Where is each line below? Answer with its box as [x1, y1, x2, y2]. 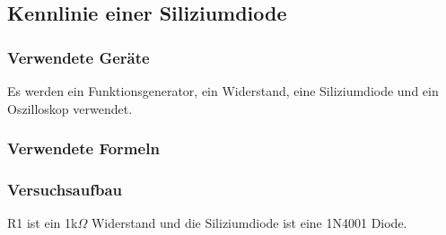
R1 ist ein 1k [7, 213, 78, 232]
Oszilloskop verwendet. [7, 99, 133, 117]
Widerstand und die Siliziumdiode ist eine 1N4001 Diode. [91, 213, 407, 232]
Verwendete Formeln [7, 137, 160, 160]
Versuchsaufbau [7, 178, 123, 200]
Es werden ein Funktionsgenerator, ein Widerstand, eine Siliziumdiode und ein [7, 82, 439, 100]
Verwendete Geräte [7, 46, 150, 68]
